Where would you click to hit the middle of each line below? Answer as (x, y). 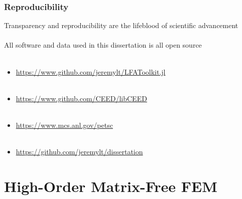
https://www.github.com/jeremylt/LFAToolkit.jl (91, 71)
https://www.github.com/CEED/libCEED (81, 98)
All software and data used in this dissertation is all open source (103, 45)
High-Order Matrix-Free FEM (111, 186)
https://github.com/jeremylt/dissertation (79, 152)
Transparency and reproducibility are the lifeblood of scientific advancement (121, 25)
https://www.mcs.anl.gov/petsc (64, 125)
